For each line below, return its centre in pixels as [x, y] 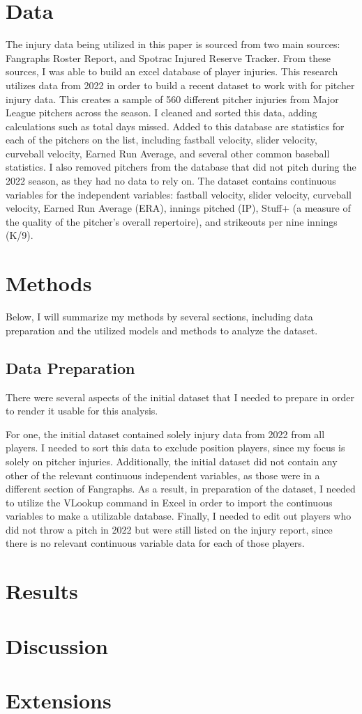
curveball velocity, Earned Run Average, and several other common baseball [168, 153]
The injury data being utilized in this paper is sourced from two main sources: [173, 44]
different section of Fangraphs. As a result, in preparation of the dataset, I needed [181, 489]
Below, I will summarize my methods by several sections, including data [159, 317]
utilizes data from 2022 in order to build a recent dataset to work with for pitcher [180, 85]
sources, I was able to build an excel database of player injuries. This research [172, 71]
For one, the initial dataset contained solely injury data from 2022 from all [165, 434]
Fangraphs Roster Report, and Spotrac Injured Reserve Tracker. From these [168, 57]
